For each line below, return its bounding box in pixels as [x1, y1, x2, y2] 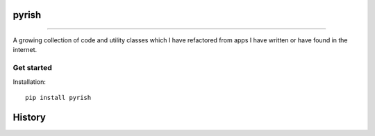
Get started [12, 63, 52, 73]
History [12, 111, 47, 123]
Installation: [12, 77, 47, 86]
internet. [12, 46, 37, 54]
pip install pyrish [25, 94, 92, 101]
